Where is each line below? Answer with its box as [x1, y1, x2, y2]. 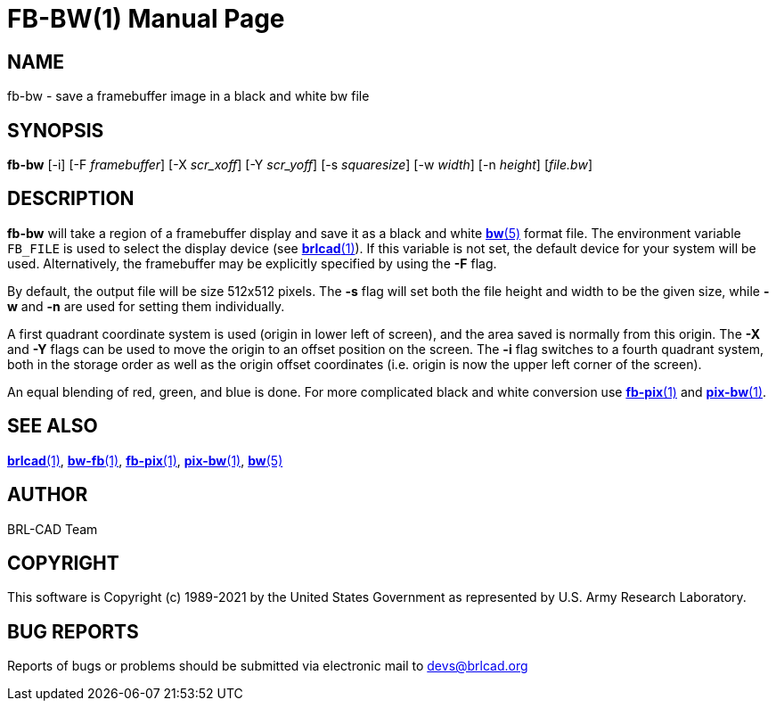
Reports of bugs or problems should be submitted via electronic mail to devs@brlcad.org [7, 658, 528, 674]
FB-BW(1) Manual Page [7, 4, 285, 34]
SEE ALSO [7, 415, 98, 438]
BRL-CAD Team [7, 521, 98, 537]
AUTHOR [7, 483, 88, 506]
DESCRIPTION [7, 187, 135, 210]
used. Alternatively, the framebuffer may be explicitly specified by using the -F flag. [7, 255, 497, 271]
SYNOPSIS [7, 119, 104, 142]
